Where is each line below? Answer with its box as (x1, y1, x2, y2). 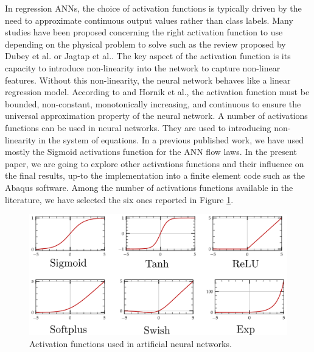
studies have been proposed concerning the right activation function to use (5, 26, 283, 38)
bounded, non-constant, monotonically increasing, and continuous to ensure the (5, 97, 301, 110)
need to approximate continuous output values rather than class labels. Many (5, 13, 293, 26)
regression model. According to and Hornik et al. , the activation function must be (5, 85, 310, 98)
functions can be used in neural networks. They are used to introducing (5, 121, 271, 134)
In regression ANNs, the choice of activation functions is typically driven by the (5, 2, 302, 14)
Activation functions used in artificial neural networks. (29, 337, 232, 350)
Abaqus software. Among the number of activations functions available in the (5, 181, 293, 193)
